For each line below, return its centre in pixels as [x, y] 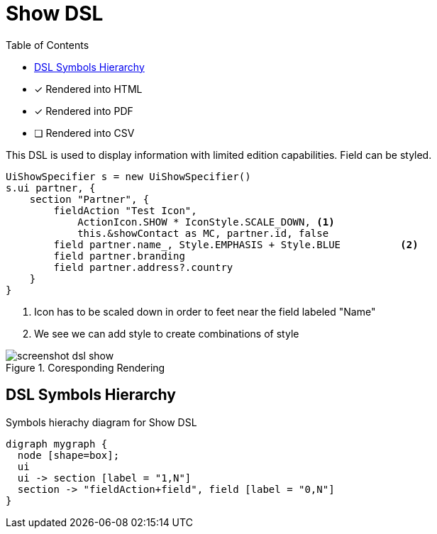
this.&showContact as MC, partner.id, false [203, 233]
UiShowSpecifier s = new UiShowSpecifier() [128, 176]
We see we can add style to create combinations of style [167, 333]
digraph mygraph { [57, 444]
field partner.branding [119, 256]
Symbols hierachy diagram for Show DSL [101, 422]
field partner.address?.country [143, 267]
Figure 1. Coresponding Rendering [85, 367]
